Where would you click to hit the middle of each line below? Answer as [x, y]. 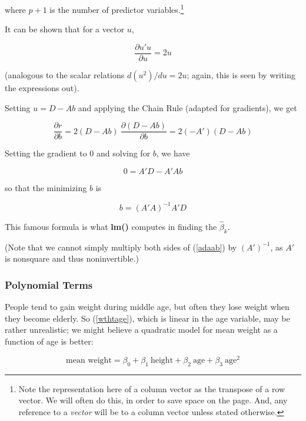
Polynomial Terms [49, 284]
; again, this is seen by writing [241, 74]
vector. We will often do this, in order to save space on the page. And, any [153, 400]
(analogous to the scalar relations [65, 74]
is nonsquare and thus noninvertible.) [72, 258]
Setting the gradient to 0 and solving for [78, 153]
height [162, 360]
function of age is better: [49, 341]
